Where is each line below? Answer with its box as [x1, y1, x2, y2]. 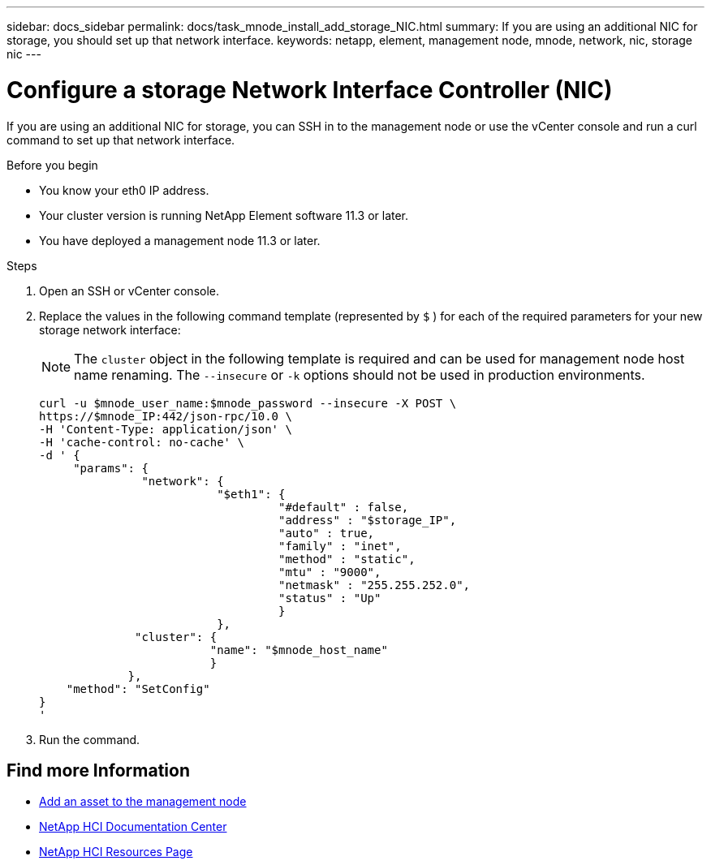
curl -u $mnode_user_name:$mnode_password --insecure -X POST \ [39, 396, 457, 410]
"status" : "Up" [278, 591, 381, 605]
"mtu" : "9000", [278, 565, 381, 579]
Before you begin [6, 157, 98, 172]
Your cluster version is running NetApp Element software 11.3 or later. [39, 208, 409, 222]
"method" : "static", [278, 552, 416, 566]
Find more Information [6, 760, 191, 781]
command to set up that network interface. [6, 132, 235, 147]
